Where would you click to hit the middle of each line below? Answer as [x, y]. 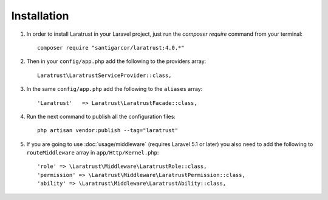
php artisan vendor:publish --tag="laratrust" [108, 131]
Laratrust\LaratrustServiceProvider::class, [105, 75]
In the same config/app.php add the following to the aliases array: [114, 89]
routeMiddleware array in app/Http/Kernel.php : [93, 153]
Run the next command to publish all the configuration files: [101, 116]
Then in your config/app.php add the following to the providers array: [116, 61]
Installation [40, 16]
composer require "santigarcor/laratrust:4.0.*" [111, 48]
